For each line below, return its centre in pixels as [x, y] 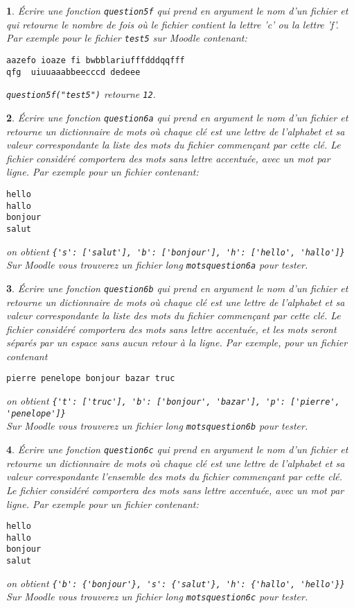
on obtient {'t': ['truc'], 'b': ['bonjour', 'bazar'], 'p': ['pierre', [173, 401]
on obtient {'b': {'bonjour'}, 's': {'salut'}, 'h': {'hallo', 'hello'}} [176, 583]
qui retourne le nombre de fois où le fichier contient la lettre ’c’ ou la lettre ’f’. [172, 24]
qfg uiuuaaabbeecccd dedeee [73, 72]
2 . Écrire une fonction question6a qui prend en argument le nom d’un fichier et [177, 117]
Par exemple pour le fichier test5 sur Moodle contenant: [127, 38]
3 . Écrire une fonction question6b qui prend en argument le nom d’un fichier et [177, 288]
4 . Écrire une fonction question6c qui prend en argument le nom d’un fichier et [177, 449]
